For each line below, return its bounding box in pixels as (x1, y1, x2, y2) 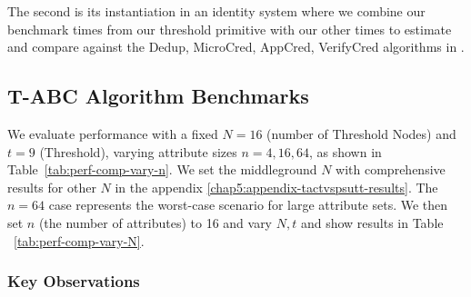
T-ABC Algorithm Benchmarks (7, 82, 309, 110)
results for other (7, 177, 96, 196)
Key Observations (7, 270, 140, 292)
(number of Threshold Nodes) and (266, 124, 456, 143)
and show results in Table (300, 213, 444, 232)
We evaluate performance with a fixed (7, 124, 218, 143)
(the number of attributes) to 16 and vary (38, 213, 273, 232)
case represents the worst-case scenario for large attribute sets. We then (48, 195, 448, 214)
